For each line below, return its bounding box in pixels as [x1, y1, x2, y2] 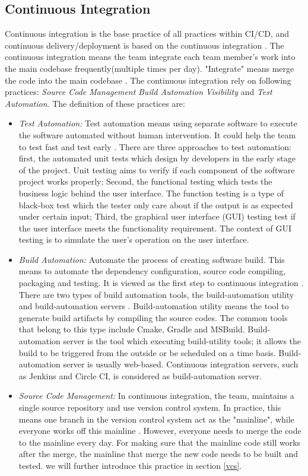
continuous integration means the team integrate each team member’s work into [5, 50, 296, 63]
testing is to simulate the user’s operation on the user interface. [18, 233, 249, 246]
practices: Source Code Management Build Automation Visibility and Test [5, 85, 272, 98]
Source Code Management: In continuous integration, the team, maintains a [18, 389, 294, 402]
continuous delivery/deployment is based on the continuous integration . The [5, 39, 284, 51]
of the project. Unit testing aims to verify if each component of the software [18, 163, 295, 176]
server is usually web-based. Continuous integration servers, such [63, 358, 299, 370]
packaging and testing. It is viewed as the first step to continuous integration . [18, 277, 304, 289]
